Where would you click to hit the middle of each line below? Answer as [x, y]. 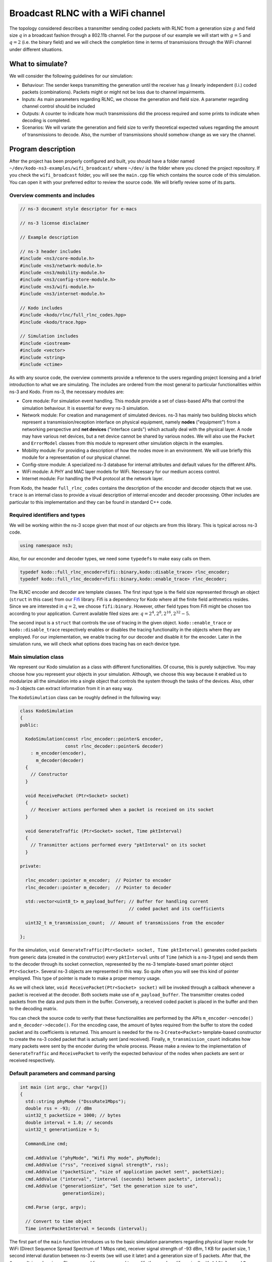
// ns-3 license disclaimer [54, 223]
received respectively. [32, 1061]
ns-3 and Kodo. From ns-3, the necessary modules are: [67, 392]
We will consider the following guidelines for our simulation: [71, 76]
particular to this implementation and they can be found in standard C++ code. [91, 502]
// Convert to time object [59, 1221]
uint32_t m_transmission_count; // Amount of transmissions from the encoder [125, 923]
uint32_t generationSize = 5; [63, 1130]
